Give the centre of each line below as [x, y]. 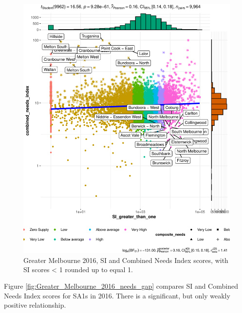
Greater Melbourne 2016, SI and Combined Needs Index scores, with [126, 260]
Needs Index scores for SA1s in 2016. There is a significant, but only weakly [117, 295]
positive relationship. [35, 305]
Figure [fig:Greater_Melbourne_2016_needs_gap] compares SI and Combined [121, 286]
